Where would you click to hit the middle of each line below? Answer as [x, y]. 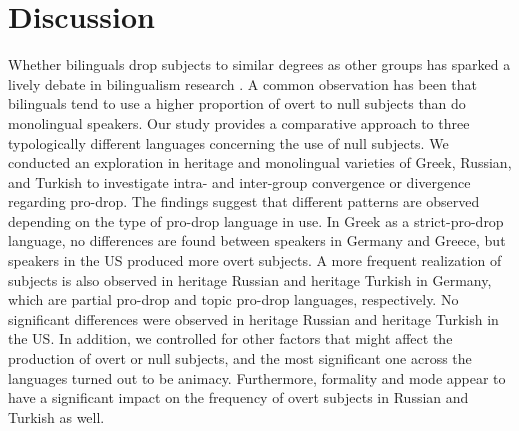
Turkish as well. [56, 416]
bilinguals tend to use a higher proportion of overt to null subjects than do [237, 103]
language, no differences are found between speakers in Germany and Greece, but [257, 240]
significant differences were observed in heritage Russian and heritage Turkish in [253, 318]
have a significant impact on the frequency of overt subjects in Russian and [238, 397]
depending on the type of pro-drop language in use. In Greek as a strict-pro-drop [256, 220]
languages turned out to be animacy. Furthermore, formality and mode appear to [257, 377]
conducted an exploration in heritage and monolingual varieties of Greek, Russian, [260, 162]
